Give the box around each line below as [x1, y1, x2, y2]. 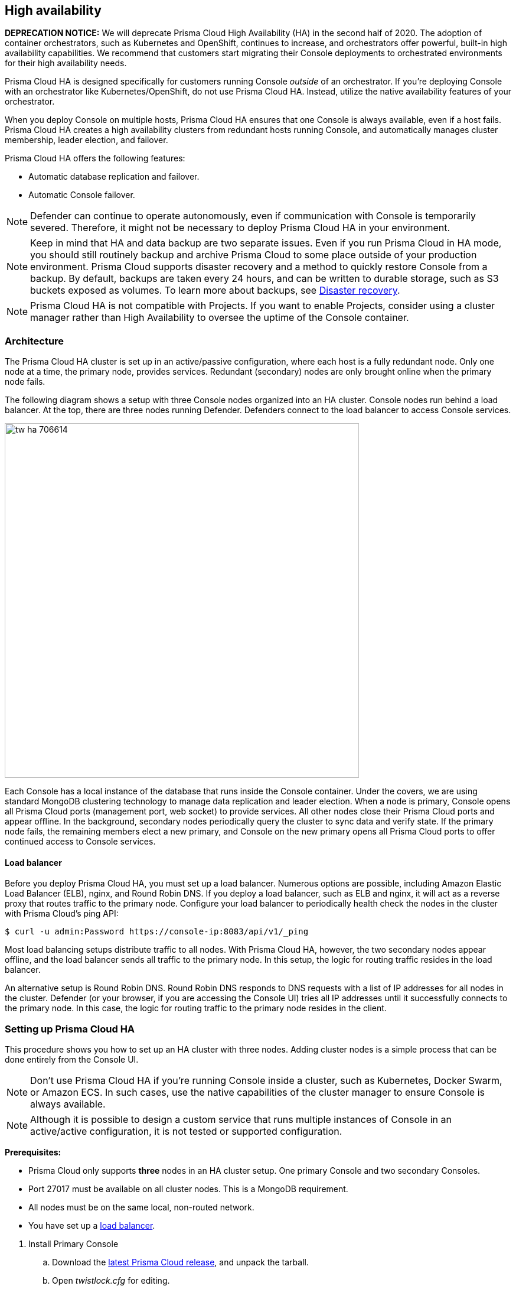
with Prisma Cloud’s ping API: [5, 908, 119, 919]
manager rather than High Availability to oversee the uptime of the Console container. [30, 311, 409, 324]
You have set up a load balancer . [28, 1220, 155, 1231]
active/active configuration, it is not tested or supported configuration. [30, 1125, 342, 1138]
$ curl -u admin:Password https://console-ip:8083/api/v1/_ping [5, 927, 309, 937]
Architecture [5, 335, 64, 347]
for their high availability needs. [5, 58, 127, 69]
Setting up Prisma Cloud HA [5, 1022, 135, 1035]
